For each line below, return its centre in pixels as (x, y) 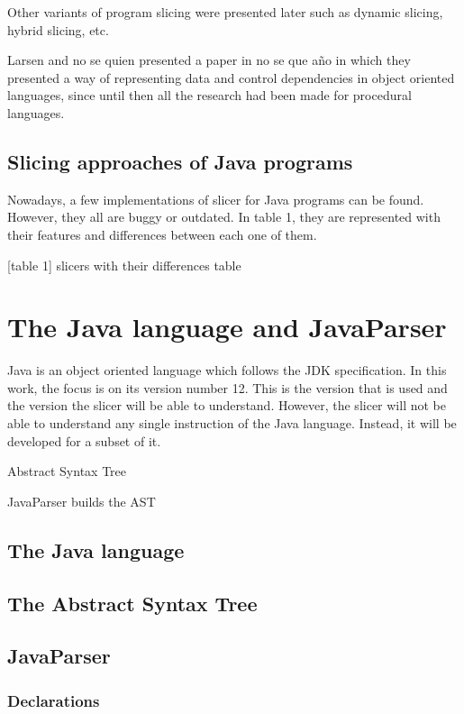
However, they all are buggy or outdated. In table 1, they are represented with (224, 217)
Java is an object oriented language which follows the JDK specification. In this (227, 370)
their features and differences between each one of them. (162, 234)
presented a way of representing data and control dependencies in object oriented (231, 77)
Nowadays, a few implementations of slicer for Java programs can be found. (216, 199)
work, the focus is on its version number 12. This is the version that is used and (227, 387)
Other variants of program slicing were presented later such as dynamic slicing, (225, 12)
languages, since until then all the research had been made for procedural (209, 95)
